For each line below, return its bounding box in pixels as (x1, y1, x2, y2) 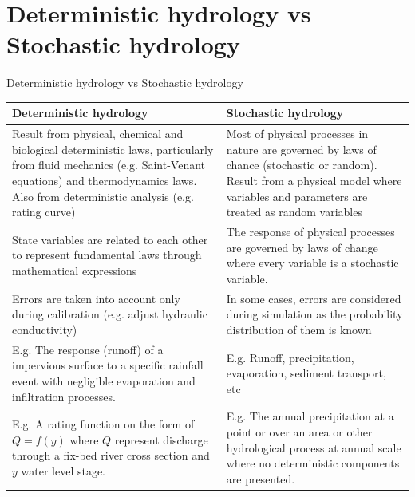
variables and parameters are (226, 187, 368, 204)
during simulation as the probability (226, 306, 403, 322)
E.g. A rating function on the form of (12, 416, 195, 432)
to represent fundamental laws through (12, 247, 202, 263)
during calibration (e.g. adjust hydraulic (12, 306, 207, 322)
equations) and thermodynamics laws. (12, 172, 197, 189)
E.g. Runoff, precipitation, (226, 349, 354, 365)
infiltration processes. (12, 388, 116, 404)
